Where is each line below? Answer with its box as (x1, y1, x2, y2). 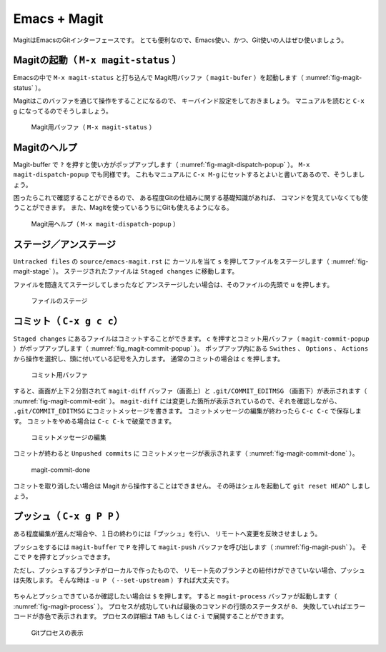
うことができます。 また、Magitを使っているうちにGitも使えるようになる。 (13, 204, 233, 212)
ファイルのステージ (31, 296, 88, 305)
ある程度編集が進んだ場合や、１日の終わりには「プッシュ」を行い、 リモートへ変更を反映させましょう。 (13, 529, 322, 538)
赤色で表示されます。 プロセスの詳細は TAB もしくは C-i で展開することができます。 (38, 612, 288, 621)
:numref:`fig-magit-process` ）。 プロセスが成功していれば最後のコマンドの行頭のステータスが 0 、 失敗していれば (13, 602, 347, 611)
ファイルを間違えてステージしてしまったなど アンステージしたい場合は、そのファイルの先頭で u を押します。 (13, 280, 334, 289)
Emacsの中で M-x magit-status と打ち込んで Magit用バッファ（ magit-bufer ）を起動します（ (13, 74, 304, 82)
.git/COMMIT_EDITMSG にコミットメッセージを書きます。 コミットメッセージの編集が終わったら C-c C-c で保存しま (13, 407, 362, 416)
